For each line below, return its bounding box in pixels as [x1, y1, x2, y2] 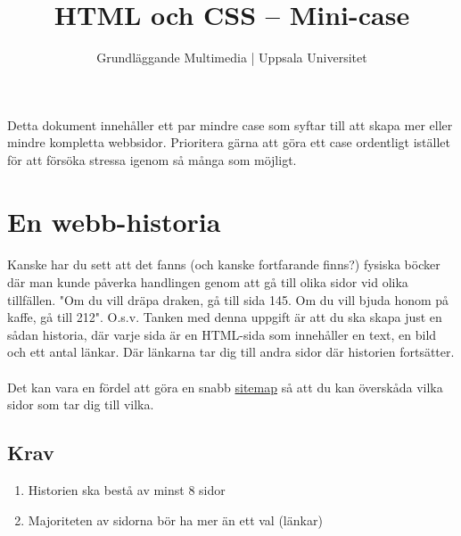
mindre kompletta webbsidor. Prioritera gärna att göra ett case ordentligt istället [7, 133, 450, 152]
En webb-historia [7, 202, 221, 239]
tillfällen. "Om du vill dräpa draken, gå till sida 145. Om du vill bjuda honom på [7, 290, 449, 309]
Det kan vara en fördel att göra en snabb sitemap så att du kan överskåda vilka [7, 377, 443, 396]
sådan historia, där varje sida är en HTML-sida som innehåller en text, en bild [7, 325, 437, 343]
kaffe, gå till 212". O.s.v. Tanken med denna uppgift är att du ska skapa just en [7, 308, 442, 326]
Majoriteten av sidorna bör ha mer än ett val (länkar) [28, 510, 323, 529]
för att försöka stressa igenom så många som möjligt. [7, 150, 297, 169]
